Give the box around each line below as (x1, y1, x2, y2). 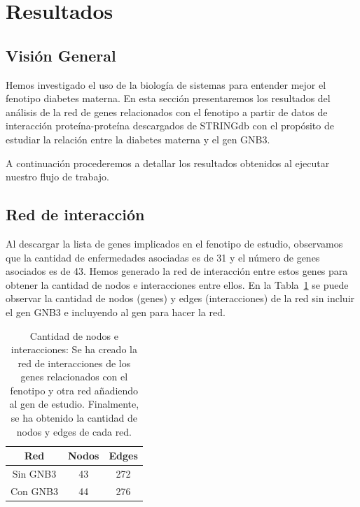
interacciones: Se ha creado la (11, 342, 137, 357)
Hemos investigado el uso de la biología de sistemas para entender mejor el (6, 77, 326, 92)
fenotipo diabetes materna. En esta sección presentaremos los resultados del (6, 91, 331, 106)
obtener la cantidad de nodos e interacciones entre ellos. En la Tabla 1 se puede (6, 277, 349, 292)
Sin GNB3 (12, 466, 57, 481)
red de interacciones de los (18, 355, 131, 370)
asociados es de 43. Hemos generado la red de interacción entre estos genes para (6, 264, 348, 278)
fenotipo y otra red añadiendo (10, 383, 139, 397)
